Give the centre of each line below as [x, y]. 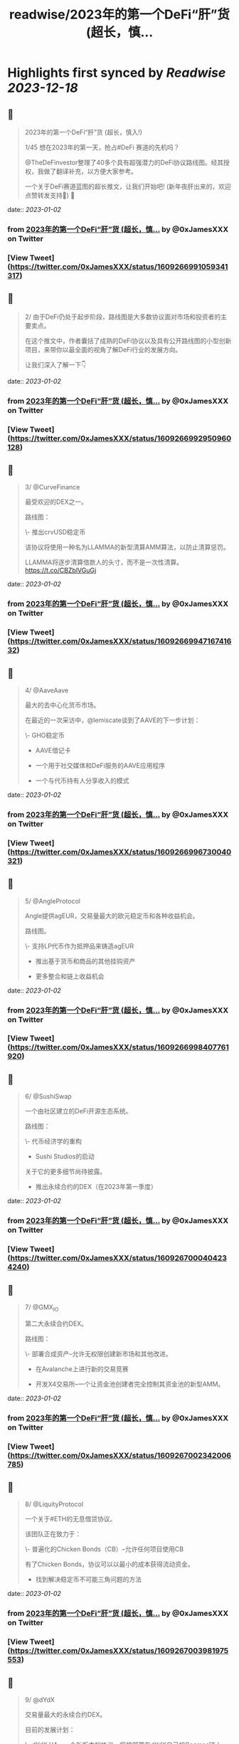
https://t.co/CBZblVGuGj [60, 571]
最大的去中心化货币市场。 [62, 704]
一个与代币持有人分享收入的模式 [82, 781]
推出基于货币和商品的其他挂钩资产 [85, 961]
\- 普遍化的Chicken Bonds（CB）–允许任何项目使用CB [104, 1549]
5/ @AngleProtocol [52, 901]
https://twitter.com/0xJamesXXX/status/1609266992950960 [121, 438]
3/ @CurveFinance [52, 487]
